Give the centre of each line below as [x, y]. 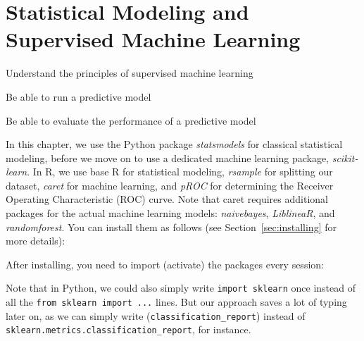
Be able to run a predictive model [79, 96]
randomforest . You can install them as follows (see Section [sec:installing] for [171, 227]
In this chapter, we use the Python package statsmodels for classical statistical [174, 144]
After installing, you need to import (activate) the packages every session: [165, 264]
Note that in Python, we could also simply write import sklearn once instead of [181, 288]
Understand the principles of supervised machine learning [130, 73]
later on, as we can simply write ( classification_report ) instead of [156, 315]
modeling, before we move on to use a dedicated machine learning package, [168, 157]
